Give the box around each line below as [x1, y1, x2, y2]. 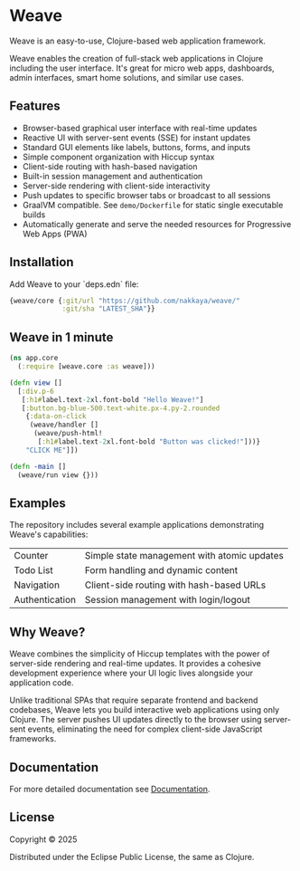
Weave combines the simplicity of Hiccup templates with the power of [9, 648, 270, 659]
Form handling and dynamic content [84, 564, 238, 577]
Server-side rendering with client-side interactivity [22, 180, 211, 191]
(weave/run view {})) [17, 470, 99, 480]
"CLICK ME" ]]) [25, 445, 79, 455]
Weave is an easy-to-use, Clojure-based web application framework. [9, 35, 267, 46]
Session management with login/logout [84, 594, 251, 607]
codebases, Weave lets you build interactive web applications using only [9, 704, 280, 715]
